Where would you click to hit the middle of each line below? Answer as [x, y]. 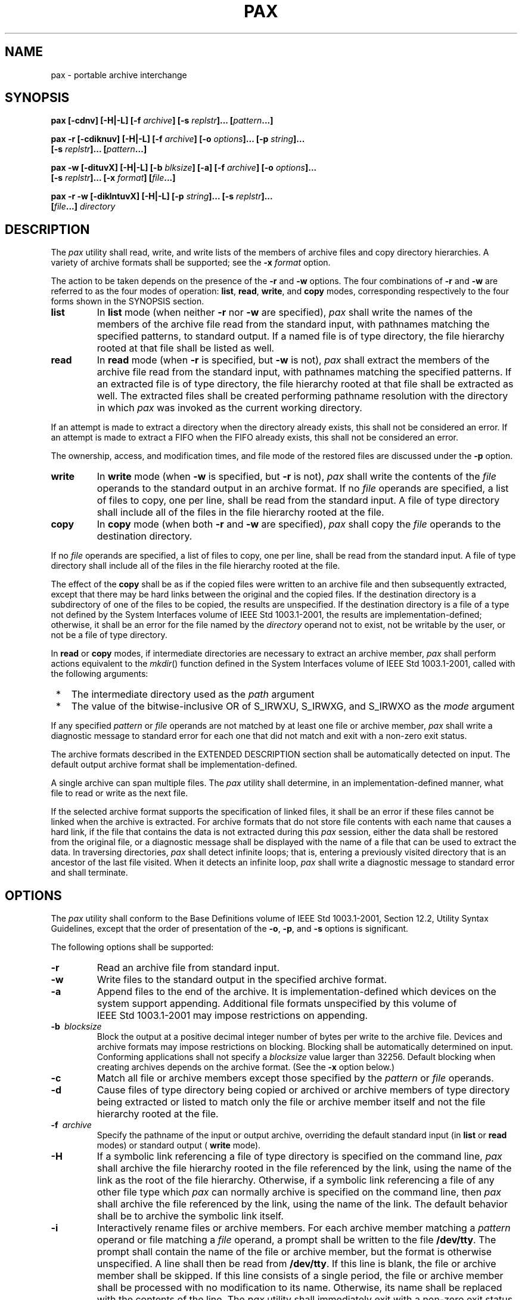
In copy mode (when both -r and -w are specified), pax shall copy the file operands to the [299, 524]
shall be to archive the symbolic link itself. [190, 1216]
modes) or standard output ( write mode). [179, 1145]
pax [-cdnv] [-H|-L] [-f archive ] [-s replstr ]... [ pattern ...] [162, 121]
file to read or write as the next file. [119, 793]
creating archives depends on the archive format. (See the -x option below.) [246, 1067]
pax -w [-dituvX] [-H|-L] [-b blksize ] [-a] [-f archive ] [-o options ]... [184, 168]
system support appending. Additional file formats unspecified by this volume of [277, 1004]
